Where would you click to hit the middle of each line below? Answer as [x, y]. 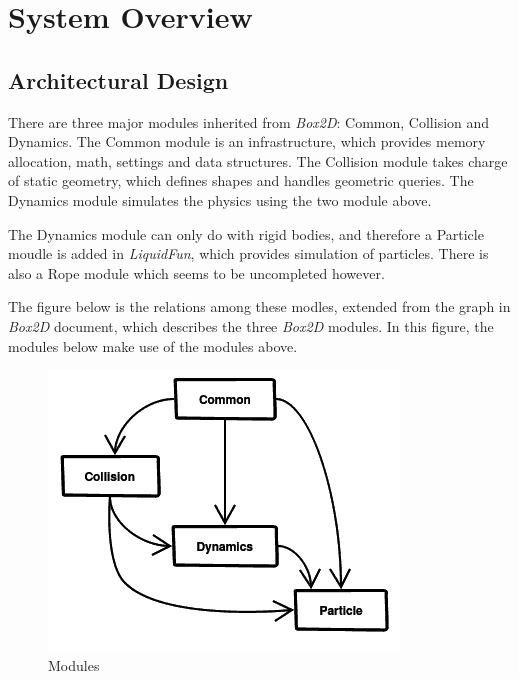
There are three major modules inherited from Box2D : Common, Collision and [249, 121]
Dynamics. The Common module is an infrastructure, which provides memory [247, 141]
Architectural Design [118, 79]
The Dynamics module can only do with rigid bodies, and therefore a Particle [246, 233]
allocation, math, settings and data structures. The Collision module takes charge [258, 160]
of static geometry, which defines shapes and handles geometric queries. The [241, 180]
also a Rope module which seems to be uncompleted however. [196, 272]
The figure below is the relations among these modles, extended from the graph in [259, 306]
